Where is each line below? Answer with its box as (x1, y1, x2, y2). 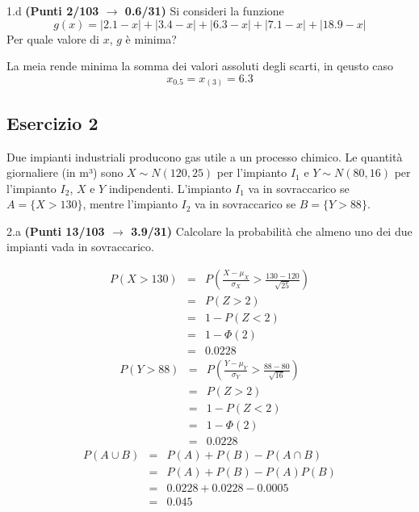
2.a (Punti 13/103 (6, 222, 105, 239)
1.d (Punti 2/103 (6, 2, 99, 19)
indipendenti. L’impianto (108, 179, 232, 196)
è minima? (125, 30, 177, 47)
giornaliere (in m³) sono (6, 164, 124, 181)
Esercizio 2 (6, 110, 98, 135)
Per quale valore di (6, 30, 99, 47)
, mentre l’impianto (82, 195, 178, 212)
